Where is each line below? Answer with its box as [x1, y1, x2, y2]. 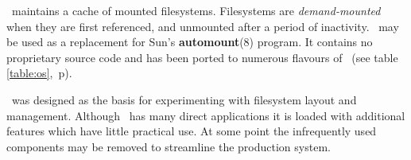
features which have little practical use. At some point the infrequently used [6, 123, 377, 139]
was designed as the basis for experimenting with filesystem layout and [11, 91, 357, 107]
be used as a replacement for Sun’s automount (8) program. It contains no [6, 33, 373, 50]
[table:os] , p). [6, 64, 72, 81]
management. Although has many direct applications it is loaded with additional [6, 107, 405, 123]
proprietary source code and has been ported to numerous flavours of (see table [6, 49, 398, 65]
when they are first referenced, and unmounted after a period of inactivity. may [6, 18, 399, 34]
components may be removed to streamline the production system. [6, 138, 331, 154]
